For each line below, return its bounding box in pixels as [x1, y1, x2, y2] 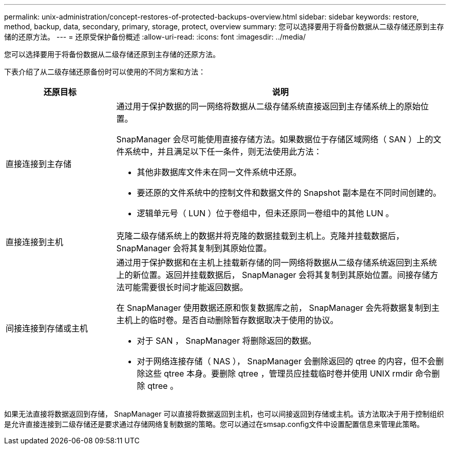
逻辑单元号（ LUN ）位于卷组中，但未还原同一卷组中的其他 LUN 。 [137, 208, 394, 218]
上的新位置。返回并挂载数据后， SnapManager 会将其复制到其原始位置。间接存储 [116, 270, 430, 280]
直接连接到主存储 [6, 159, 72, 169]
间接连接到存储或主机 [6, 323, 88, 333]
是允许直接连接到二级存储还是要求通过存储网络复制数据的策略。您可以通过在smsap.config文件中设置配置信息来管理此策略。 [4, 420, 424, 428]
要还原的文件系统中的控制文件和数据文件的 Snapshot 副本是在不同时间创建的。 [137, 188, 441, 198]
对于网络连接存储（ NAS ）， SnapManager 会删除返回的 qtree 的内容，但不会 [137, 356, 436, 366]
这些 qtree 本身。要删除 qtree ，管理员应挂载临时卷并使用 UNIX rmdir [145, 368, 413, 379]
